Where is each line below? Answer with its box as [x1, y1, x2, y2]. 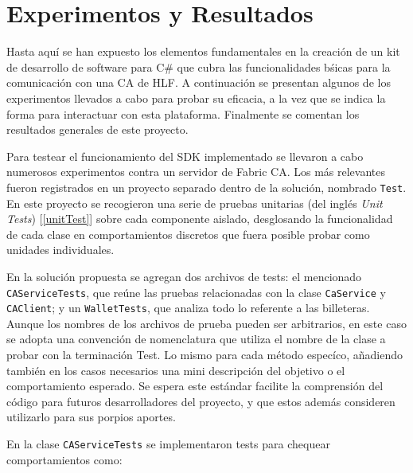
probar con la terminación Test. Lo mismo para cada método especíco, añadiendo [6, 346, 403, 362]
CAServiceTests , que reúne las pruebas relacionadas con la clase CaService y [6, 283, 386, 300]
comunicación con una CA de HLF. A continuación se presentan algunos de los [6, 74, 391, 91]
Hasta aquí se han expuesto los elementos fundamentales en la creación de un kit [6, 43, 400, 60]
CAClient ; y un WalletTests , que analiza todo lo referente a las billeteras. [6, 299, 370, 316]
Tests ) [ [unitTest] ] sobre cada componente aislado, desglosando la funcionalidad [6, 210, 393, 227]
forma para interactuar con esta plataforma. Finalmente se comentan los [6, 105, 360, 122]
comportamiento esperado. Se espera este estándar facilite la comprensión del [6, 377, 384, 394]
